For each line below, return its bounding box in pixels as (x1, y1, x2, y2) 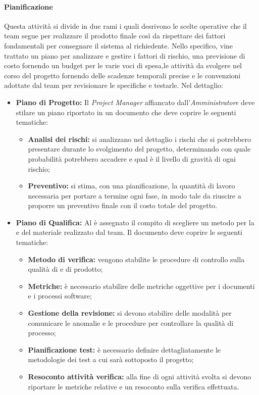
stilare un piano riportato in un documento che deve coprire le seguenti (16, 107, 236, 117)
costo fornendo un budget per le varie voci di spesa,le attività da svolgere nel (4, 60, 242, 71)
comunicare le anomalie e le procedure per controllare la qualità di (28, 317, 234, 328)
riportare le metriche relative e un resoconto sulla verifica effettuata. (28, 381, 239, 391)
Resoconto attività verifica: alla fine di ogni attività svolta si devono (28, 371, 251, 382)
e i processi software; (28, 290, 92, 301)
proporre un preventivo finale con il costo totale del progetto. (28, 200, 217, 211)
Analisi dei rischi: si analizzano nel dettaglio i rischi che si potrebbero (28, 133, 251, 144)
